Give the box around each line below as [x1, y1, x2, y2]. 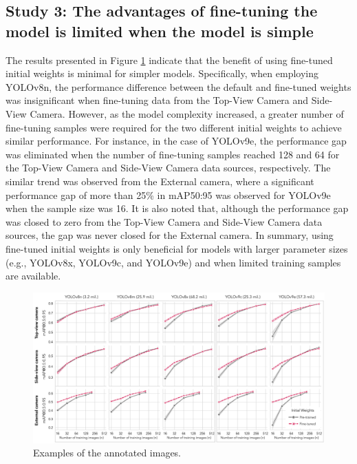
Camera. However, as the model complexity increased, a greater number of [30, 106, 344, 120]
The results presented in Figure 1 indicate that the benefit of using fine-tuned [6, 52, 333, 67]
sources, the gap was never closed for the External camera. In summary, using [6, 228, 334, 242]
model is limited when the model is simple [6, 20, 314, 41]
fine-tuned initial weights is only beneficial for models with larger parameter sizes [6, 241, 348, 255]
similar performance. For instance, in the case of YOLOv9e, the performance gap [6, 134, 347, 148]
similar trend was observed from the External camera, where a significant [6, 173, 314, 188]
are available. [6, 268, 61, 283]
